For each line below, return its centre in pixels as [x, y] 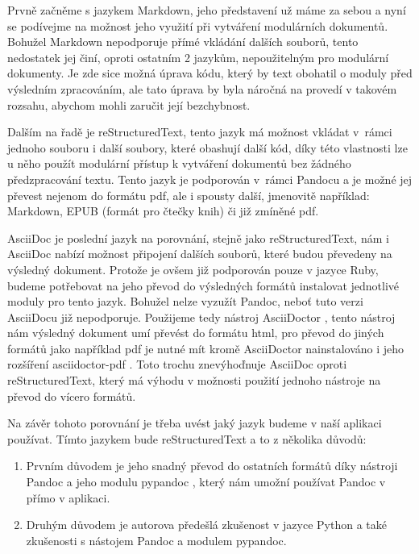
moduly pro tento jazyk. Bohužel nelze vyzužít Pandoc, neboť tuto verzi [185, 301]
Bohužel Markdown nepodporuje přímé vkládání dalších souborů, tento [183, 42]
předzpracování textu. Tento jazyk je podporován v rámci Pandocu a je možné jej [210, 179]
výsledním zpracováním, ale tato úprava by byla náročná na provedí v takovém [202, 88]
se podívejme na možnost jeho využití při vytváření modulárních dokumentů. [198, 25]
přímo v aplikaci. [68, 497]
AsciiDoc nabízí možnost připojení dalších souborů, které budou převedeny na [200, 254]
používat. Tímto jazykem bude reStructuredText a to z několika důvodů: [187, 438]
